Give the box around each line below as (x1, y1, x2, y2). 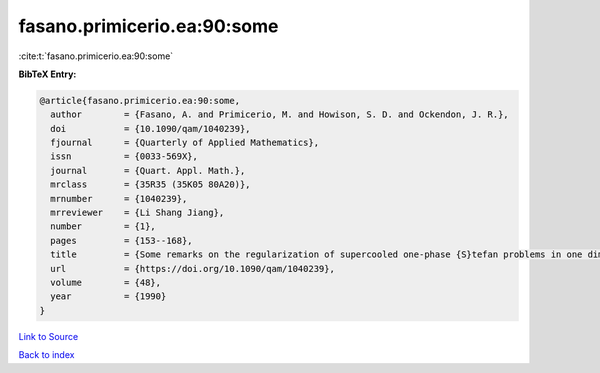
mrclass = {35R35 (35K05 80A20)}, (50, 179, 251, 190)
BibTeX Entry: (18, 68, 77, 80)
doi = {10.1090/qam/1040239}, (50, 123, 251, 134)
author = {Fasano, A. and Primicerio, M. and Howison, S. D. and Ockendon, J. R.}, (50, 109, 509, 120)
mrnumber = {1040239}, (50, 193, 188, 204)
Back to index (18, 349, 75, 361)
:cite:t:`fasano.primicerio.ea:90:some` (18, 50, 174, 62)
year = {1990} (50, 291, 167, 302)
